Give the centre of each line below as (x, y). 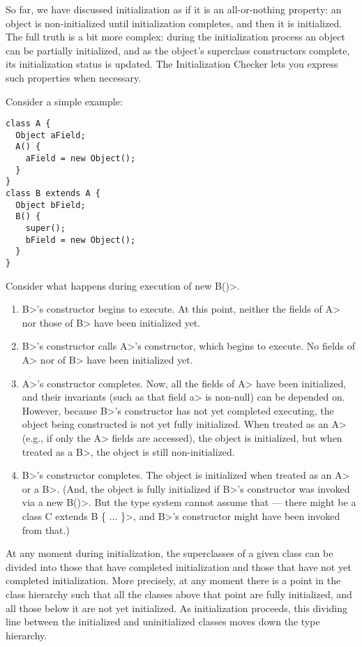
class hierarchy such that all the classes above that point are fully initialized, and (179, 594)
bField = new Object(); (81, 240)
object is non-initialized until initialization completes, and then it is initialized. (174, 23)
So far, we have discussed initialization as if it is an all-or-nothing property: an (174, 9)
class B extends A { (53, 194)
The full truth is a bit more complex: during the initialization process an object (175, 37)
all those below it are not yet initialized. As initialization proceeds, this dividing (177, 608)
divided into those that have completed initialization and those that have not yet (179, 566)
